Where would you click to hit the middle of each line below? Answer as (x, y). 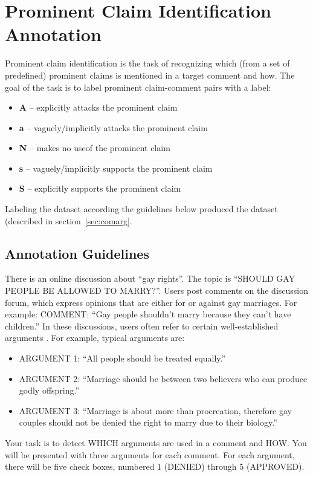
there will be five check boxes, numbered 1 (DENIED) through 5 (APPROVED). (155, 466)
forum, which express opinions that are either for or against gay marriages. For (151, 302)
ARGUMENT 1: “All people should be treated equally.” (122, 358)
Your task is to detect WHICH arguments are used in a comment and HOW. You (156, 442)
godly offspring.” (49, 390)
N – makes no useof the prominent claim (95, 148)
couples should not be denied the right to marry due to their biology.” (148, 422)
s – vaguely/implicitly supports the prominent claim (116, 168)
